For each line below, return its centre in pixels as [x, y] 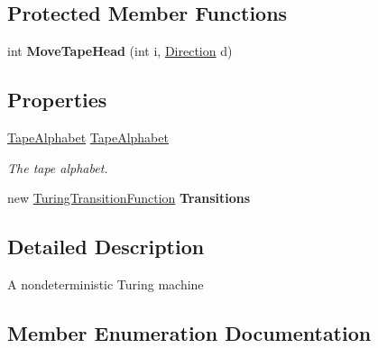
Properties [57, 100]
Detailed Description [106, 247]
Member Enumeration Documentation [189, 332]
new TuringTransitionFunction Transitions [129, 198]
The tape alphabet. [58, 167]
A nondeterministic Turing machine [106, 284]
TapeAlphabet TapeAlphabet [88, 137]
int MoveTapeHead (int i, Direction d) [120, 51]
